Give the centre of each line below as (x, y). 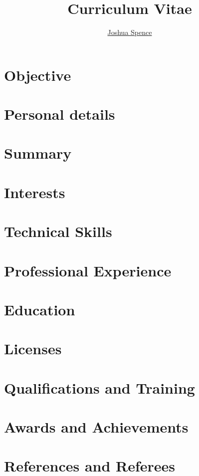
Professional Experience (88, 270)
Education (40, 309)
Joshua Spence (130, 32)
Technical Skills (58, 231)
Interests (35, 192)
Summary (38, 153)
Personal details (60, 114)
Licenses (33, 349)
